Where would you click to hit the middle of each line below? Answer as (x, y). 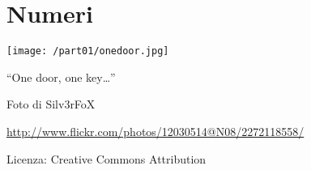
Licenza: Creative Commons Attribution (107, 158)
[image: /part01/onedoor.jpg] (88, 51)
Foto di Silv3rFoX (51, 104)
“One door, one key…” (61, 76)
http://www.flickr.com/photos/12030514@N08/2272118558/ (155, 131)
